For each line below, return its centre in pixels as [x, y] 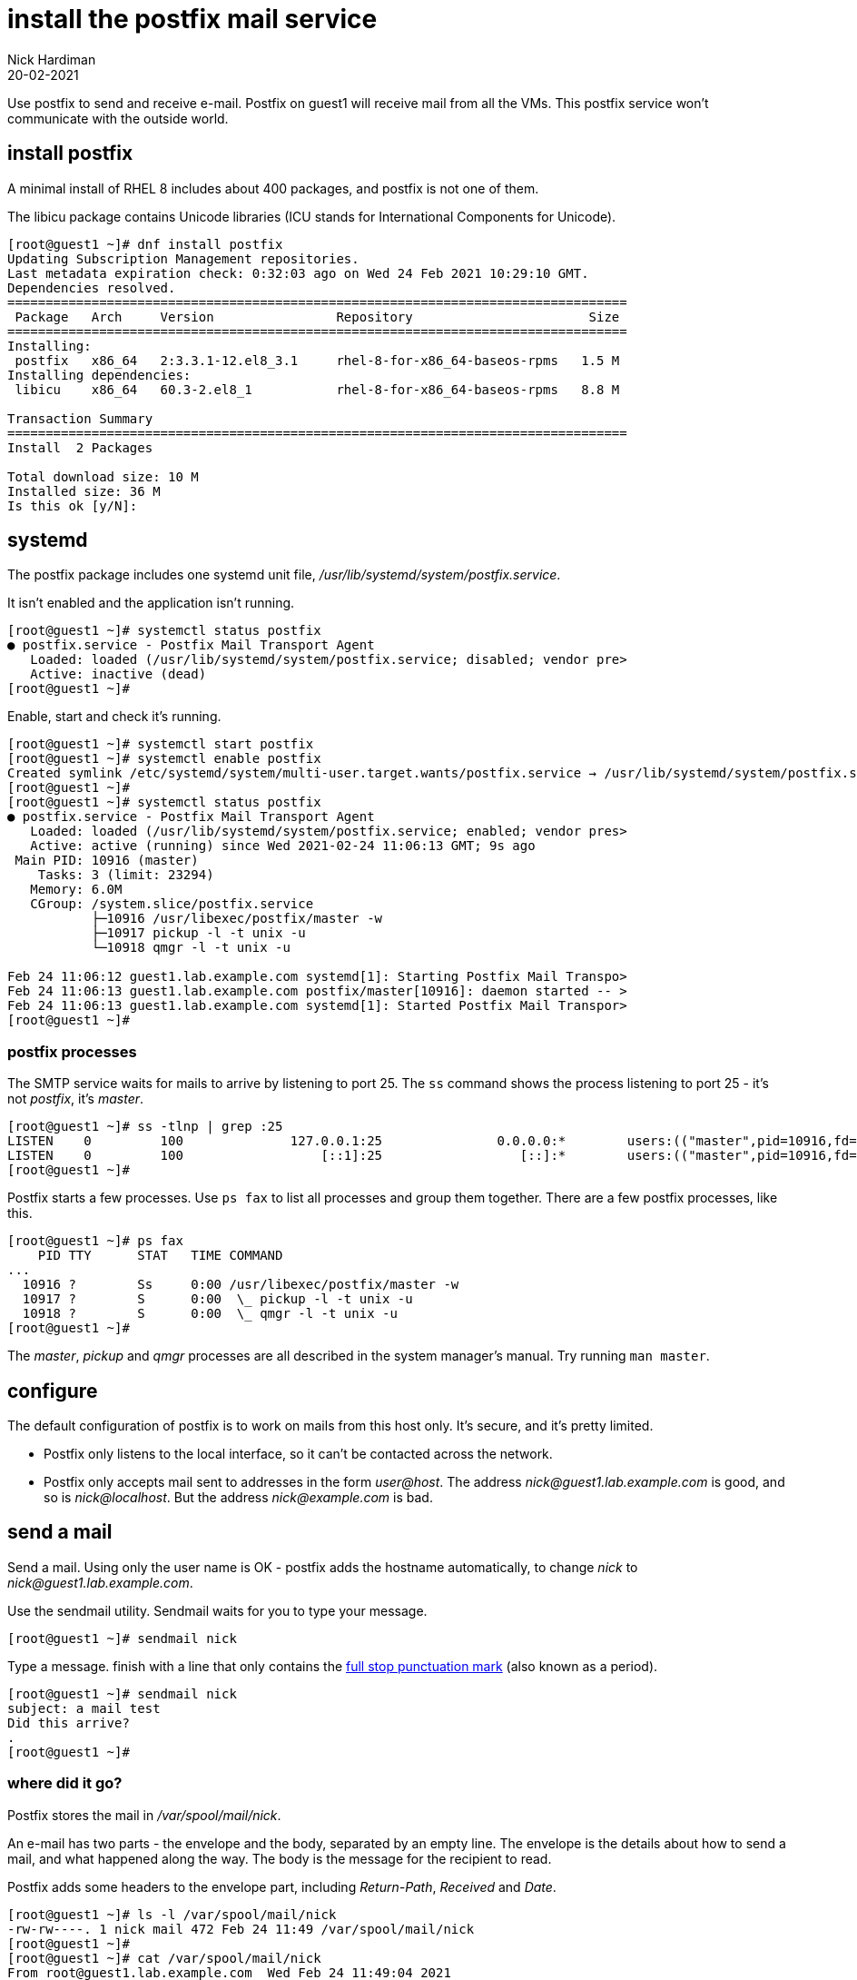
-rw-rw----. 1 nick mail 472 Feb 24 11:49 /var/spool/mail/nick [241, 1929]
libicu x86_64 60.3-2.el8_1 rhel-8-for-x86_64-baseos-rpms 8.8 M [317, 389]
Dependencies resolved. [92, 287]
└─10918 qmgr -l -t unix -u [191, 948]
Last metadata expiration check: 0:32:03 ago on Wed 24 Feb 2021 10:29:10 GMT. [298, 273]
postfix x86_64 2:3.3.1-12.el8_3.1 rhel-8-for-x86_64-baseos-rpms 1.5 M [317, 360]
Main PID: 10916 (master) [107, 861]
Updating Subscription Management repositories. [183, 258]
